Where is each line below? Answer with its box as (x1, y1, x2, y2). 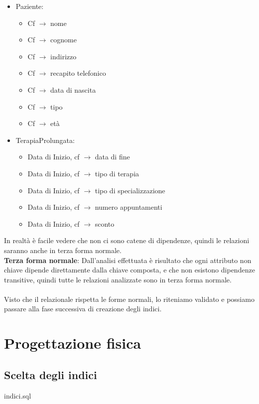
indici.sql (4, 390, 31, 401)
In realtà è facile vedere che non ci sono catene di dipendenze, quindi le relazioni (4, 235, 250, 246)
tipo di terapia (95, 168, 139, 178)
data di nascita (50, 84, 96, 95)
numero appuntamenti (95, 202, 162, 212)
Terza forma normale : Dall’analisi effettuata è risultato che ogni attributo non (4, 255, 252, 265)
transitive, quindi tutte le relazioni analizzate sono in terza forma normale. (4, 274, 232, 284)
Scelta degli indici (4, 367, 97, 382)
